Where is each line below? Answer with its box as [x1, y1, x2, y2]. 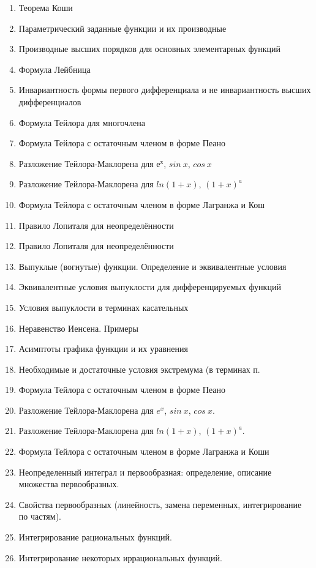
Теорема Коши [18, 1, 73, 13]
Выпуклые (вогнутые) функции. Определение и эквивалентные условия [18, 260, 287, 272]
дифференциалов [18, 95, 81, 108]
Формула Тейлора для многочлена [18, 116, 145, 129]
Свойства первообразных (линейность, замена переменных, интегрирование [18, 498, 302, 510]
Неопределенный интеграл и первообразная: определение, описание [18, 465, 272, 478]
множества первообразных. [18, 477, 119, 490]
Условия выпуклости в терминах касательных [18, 301, 189, 313]
